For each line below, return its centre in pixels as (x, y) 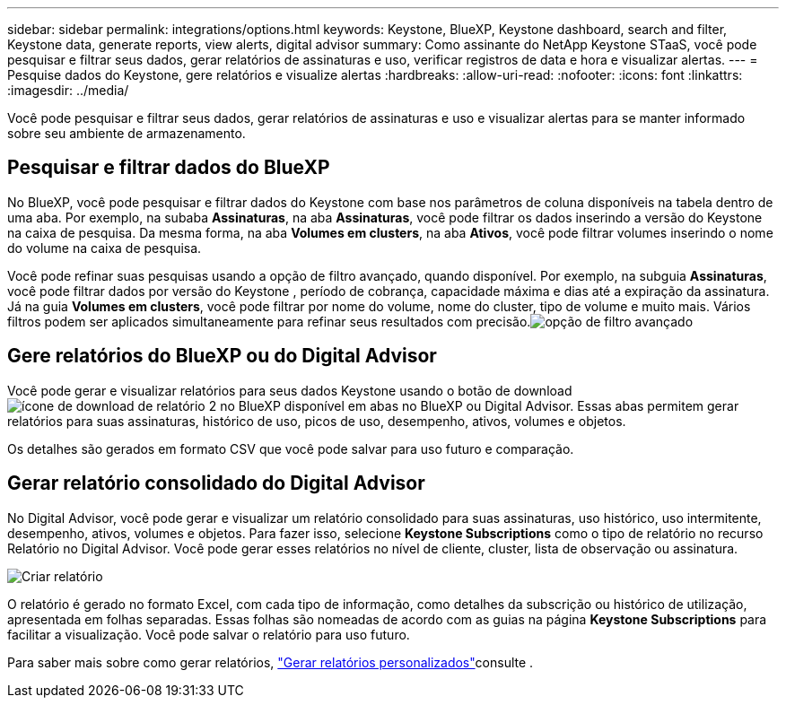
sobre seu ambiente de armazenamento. (127, 133)
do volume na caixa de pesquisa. (105, 248)
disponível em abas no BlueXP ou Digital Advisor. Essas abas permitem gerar (511, 405)
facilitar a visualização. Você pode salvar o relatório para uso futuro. (209, 634)
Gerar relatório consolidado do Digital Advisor (216, 483)
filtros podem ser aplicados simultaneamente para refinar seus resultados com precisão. (269, 321)
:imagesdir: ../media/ (68, 90)
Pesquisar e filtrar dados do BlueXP (169, 168)
